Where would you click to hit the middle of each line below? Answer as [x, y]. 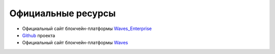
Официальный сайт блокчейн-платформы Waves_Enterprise [87, 29]
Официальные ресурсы [63, 13]
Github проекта [39, 35]
